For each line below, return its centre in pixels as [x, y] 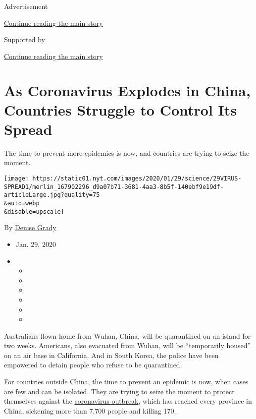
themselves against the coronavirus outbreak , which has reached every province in [128, 401]
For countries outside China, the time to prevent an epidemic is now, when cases [126, 382]
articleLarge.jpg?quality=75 [52, 195]
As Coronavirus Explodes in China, [127, 90]
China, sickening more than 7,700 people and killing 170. [90, 410]
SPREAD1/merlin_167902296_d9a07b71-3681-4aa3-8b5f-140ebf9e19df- [114, 187]
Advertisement [26, 6]
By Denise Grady [30, 227]
